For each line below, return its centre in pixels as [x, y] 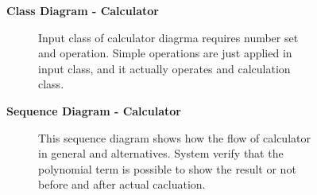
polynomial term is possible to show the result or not [167, 168]
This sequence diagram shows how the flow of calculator [174, 137]
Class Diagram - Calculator [83, 10]
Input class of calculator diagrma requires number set [168, 37]
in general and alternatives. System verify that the [161, 153]
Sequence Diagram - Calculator [94, 110]
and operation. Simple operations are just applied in [165, 53]
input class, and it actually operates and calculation [164, 68]
